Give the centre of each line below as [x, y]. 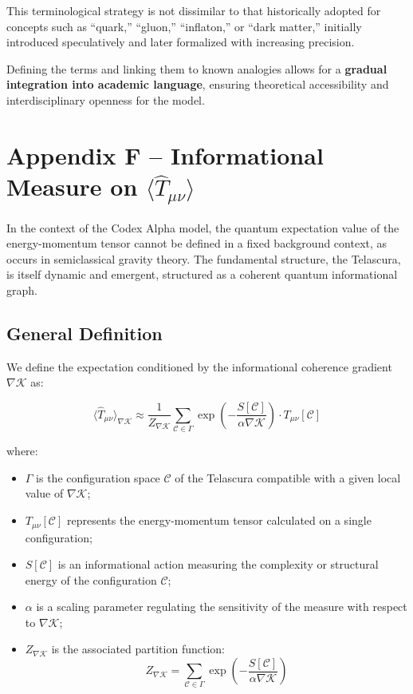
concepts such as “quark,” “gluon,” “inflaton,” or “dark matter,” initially [184, 26]
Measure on [72, 186]
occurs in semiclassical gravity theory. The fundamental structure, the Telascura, [204, 258]
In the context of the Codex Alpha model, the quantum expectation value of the [203, 227]
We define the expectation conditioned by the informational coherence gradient [199, 366]
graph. [22, 289]
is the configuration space [98, 477]
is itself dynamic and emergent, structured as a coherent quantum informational [202, 274]
